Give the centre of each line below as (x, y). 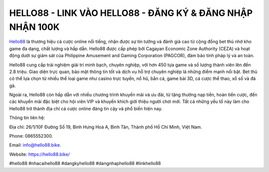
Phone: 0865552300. (31, 136)
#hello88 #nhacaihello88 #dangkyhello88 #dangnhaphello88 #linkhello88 (85, 164)
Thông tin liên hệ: (27, 118)
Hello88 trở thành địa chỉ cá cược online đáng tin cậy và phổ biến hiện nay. (86, 108)
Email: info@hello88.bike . (35, 145)
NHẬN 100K (34, 27)
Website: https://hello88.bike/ (39, 154)
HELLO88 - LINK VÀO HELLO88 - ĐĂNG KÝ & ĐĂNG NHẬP (131, 13)
